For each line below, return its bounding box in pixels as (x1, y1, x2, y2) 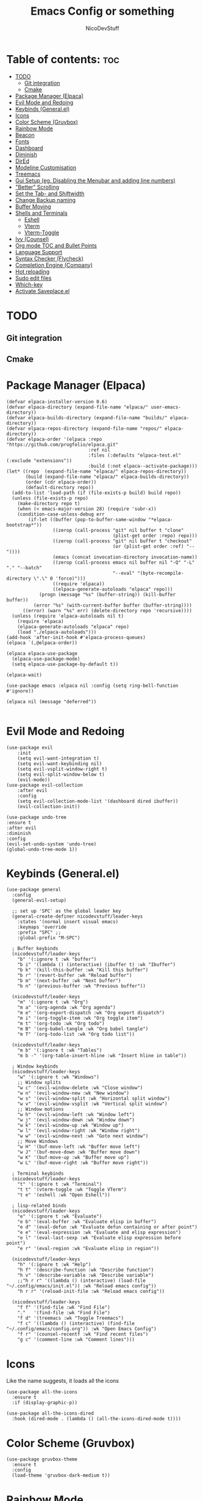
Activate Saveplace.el (15, 287, 70, 294)
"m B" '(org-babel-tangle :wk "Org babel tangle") (17, 1026, 149, 1032)
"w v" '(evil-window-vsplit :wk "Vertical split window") (17, 1101, 168, 1107)
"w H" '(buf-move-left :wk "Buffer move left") (17, 1144, 140, 1150)
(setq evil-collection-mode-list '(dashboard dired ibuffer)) (17, 798, 179, 804)
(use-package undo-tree (6, 814, 67, 820)
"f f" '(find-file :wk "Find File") (17, 1304, 111, 1311)
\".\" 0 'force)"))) (33, 575, 86, 582)
